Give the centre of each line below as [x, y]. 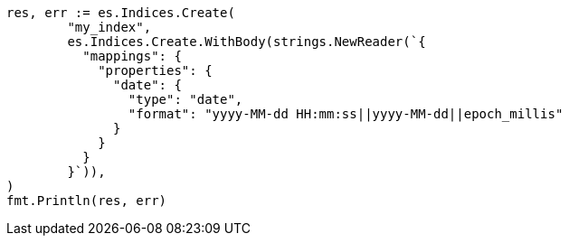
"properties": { [155, 70]
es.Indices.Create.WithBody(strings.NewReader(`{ [247, 42]
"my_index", [109, 27]
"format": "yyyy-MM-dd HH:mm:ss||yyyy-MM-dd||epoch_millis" [346, 114]
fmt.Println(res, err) [87, 201]
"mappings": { [132, 56]
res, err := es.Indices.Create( [121, 13]
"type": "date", [185, 99]
